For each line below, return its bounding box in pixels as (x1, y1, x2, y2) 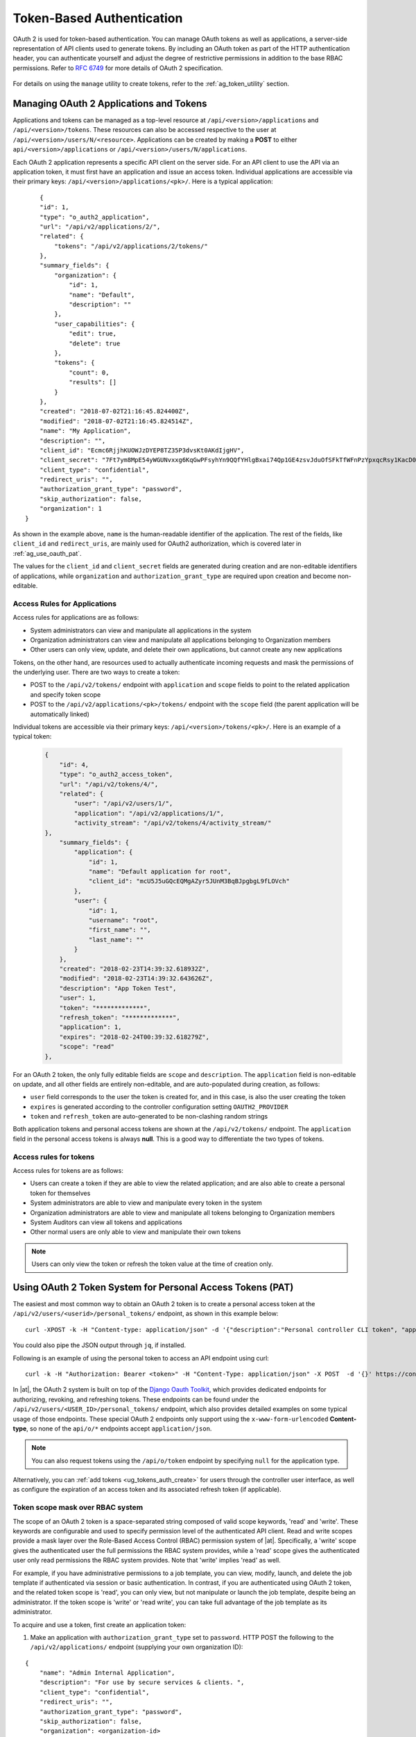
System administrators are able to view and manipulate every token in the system (30, 1199, 263, 1207)
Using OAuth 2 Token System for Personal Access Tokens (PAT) (12, 1281, 294, 1293)
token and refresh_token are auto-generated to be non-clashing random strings (30, 1112, 268, 1121)
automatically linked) (30, 709, 89, 718)
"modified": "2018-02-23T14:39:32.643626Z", (59, 975, 214, 982)
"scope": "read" (59, 1043, 114, 1051)
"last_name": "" (88, 935, 144, 944)
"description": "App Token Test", (59, 984, 177, 992)
